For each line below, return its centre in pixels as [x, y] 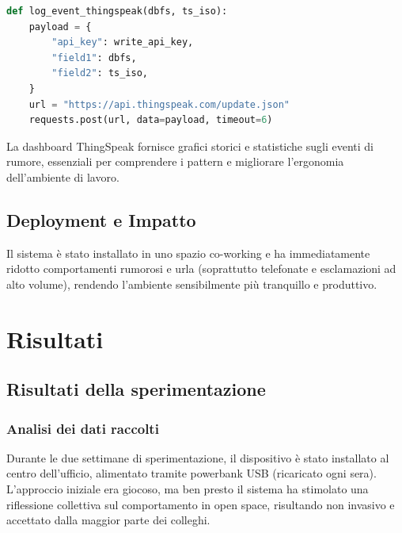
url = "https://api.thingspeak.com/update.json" [159, 104]
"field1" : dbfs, [94, 58]
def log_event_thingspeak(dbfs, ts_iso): [117, 11]
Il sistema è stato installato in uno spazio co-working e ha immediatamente [188, 253]
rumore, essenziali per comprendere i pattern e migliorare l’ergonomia [175, 161]
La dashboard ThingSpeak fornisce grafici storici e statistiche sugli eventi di [190, 146]
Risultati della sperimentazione [136, 389]
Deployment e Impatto [101, 219]
